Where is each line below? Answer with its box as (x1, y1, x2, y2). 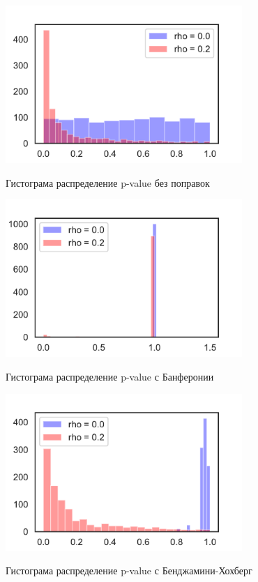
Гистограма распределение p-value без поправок (6, 175, 210, 190)
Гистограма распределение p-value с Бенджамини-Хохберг (6, 563, 252, 578)
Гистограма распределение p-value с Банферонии (6, 369, 214, 384)
